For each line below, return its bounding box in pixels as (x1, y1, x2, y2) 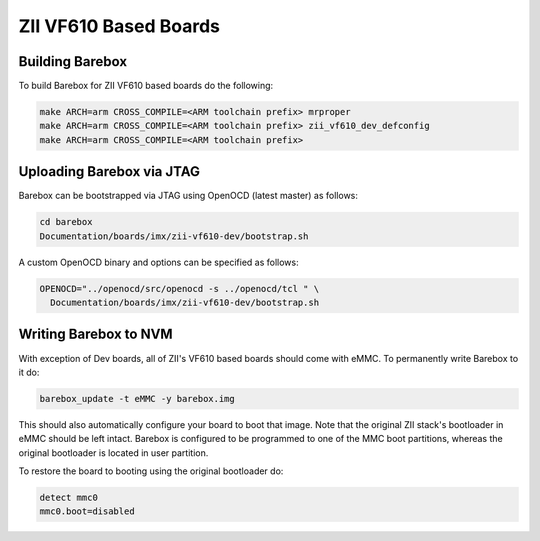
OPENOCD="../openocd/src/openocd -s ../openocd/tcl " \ (39, 283, 320, 294)
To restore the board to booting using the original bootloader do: (18, 465, 284, 477)
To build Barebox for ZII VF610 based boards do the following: (18, 80, 274, 92)
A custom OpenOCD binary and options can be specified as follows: (18, 256, 299, 268)
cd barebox (39, 216, 93, 228)
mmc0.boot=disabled (39, 506, 135, 517)
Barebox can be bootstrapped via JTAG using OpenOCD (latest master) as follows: (18, 190, 359, 202)
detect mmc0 (39, 492, 99, 504)
